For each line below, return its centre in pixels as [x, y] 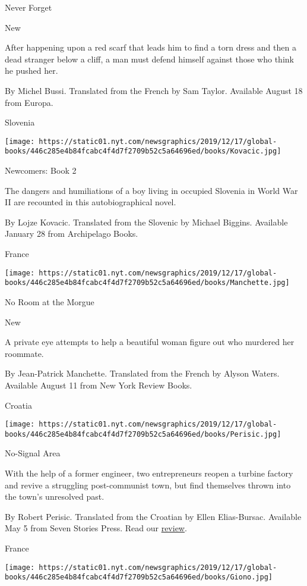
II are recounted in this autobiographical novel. [91, 202]
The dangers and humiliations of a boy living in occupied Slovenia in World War [151, 190]
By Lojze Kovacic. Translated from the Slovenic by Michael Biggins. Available [146, 222]
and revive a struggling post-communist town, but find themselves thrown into [148, 485]
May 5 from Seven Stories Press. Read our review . [96, 528]
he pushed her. [31, 70]
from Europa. [29, 102]
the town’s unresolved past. [55, 496]
